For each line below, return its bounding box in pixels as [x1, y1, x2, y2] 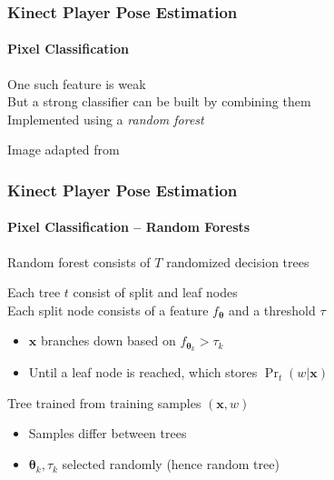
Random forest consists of [7, 252, 151, 271]
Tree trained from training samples [7, 393, 201, 412]
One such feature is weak [7, 74, 146, 93]
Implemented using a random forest [7, 109, 204, 128]
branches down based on [40, 331, 176, 350]
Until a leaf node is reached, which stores [28, 363, 258, 382]
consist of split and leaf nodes [73, 283, 238, 302]
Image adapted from [7, 140, 120, 159]
